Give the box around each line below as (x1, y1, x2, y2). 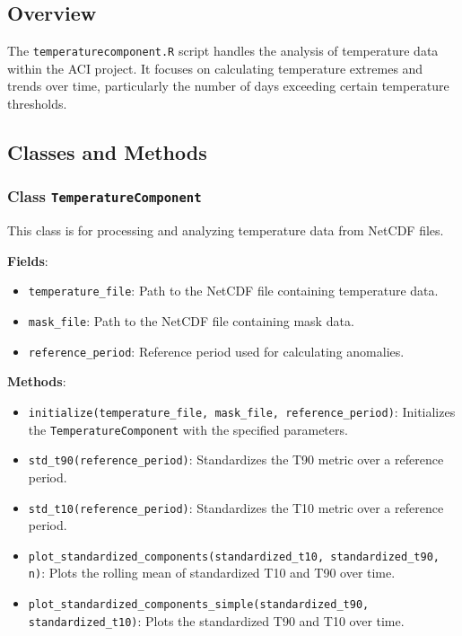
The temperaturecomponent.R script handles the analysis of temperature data (7, 41, 439, 60)
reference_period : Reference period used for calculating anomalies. (28, 341, 405, 360)
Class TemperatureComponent (7, 185, 202, 208)
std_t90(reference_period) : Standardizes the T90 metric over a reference (28, 450, 444, 469)
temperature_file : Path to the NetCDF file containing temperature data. (28, 281, 439, 300)
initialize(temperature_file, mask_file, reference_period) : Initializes (28, 402, 456, 420)
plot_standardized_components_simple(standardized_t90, (28, 598, 370, 612)
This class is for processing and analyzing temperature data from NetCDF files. (7, 221, 444, 240)
